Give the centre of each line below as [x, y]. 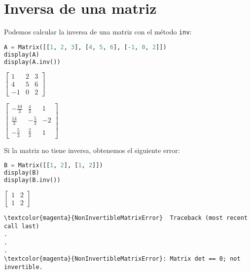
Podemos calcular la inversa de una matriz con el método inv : [98, 32]
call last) [22, 226]
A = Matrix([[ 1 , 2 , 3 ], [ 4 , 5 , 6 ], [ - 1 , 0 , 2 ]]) [85, 47]
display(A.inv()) [32, 62]
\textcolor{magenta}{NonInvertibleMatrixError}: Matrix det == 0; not [122, 259]
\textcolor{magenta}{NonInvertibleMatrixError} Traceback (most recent [126, 218]
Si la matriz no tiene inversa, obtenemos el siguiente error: [92, 150]
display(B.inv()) [32, 180]
